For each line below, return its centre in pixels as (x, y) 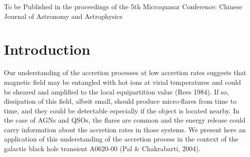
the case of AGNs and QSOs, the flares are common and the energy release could (125, 120)
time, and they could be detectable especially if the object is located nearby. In (122, 110)
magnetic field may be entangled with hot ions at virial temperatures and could (123, 82)
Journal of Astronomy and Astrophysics (63, 16)
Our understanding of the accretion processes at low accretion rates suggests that (125, 72)
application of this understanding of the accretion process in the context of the (121, 139)
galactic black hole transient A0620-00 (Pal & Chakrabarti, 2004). (102, 149)
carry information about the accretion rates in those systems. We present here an (125, 129)
